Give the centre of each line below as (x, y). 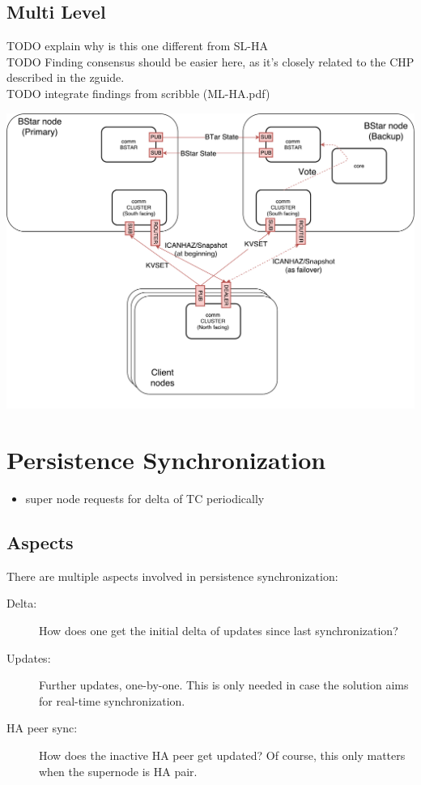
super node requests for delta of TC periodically (145, 498)
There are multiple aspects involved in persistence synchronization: (172, 576)
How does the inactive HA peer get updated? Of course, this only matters (222, 755)
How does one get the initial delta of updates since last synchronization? (219, 630)
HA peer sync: (42, 728)
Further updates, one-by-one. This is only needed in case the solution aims (224, 685)
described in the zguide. (66, 77)
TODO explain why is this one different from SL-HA (138, 46)
